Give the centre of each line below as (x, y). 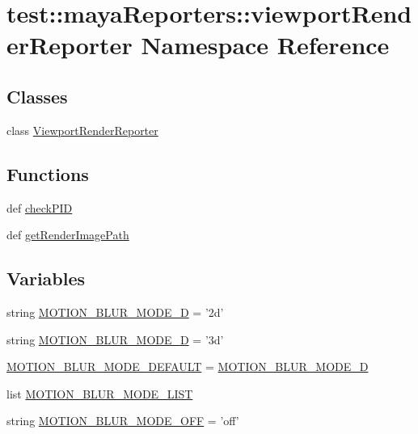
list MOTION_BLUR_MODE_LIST (100, 393)
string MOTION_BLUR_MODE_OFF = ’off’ (123, 421)
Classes (37, 96)
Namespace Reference (265, 45)
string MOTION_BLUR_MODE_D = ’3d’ (115, 339)
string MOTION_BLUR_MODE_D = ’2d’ (115, 312)
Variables (46, 278)
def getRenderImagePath (68, 235)
